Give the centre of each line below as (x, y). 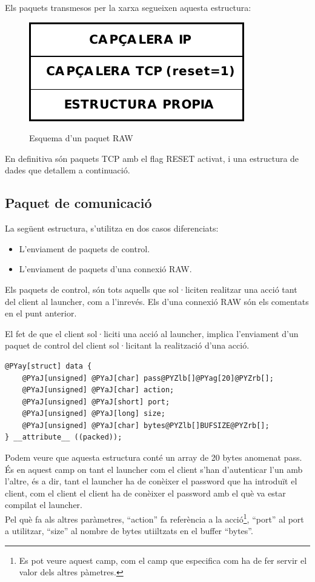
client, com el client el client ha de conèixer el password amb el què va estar (145, 493)
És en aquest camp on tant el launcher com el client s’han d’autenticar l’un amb (154, 469)
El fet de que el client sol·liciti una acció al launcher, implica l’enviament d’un (152, 333)
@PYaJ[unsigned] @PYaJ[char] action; (98, 390)
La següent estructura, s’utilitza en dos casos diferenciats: (112, 228)
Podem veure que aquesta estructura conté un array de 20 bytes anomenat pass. (154, 457)
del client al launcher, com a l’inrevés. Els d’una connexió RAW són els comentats (157, 301)
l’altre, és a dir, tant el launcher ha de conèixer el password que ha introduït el (151, 481)
